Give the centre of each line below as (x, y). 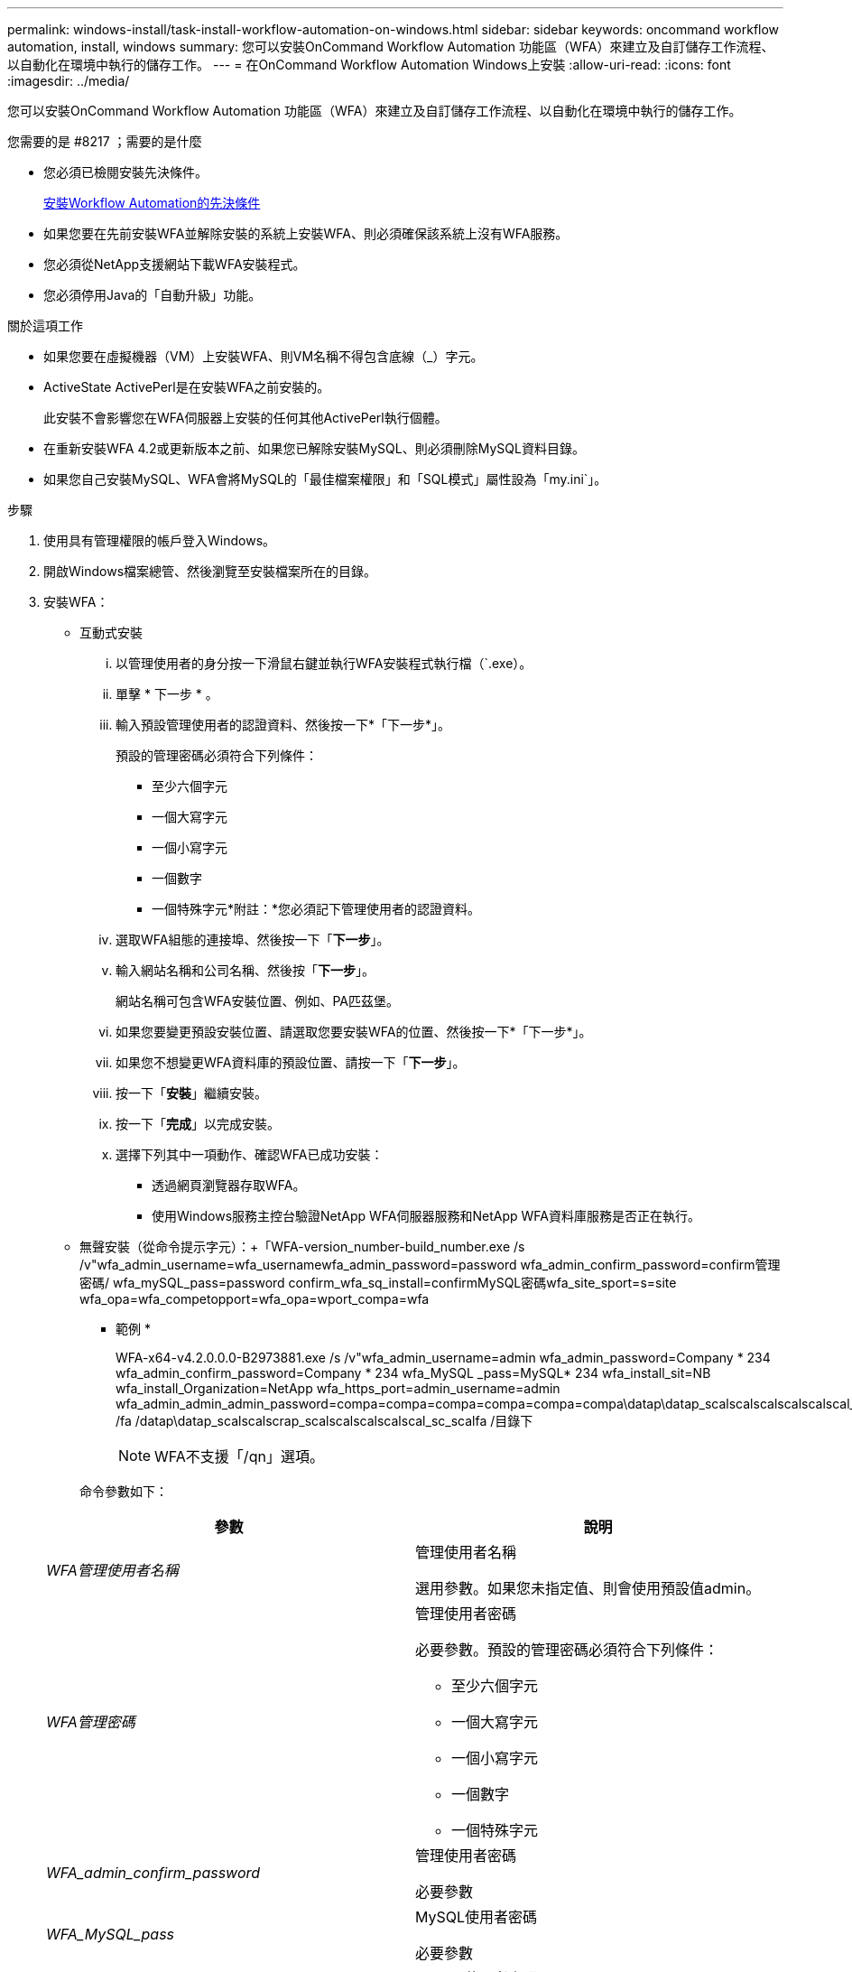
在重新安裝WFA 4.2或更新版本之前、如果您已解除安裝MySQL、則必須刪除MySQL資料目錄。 (314, 448)
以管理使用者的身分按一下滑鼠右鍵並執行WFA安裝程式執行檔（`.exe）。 (324, 663)
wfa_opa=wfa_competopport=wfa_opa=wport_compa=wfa (255, 1299)
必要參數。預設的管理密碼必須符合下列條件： (567, 1650)
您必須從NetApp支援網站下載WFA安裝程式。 (175, 264)
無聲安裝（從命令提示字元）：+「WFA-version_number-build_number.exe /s (302, 1246)
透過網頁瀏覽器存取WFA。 (229, 1185)
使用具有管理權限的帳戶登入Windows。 (160, 540)
